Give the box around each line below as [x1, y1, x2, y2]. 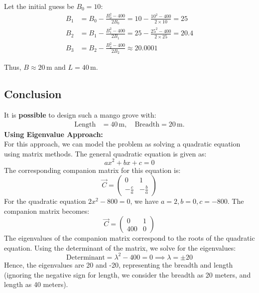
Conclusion [4, 86, 62, 102]
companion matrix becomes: [4, 205, 90, 216]
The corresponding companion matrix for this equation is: [4, 164, 181, 175]
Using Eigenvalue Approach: [4, 129, 103, 139]
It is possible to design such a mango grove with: [4, 110, 156, 120]
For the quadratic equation [4, 196, 86, 206]
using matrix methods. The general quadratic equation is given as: [4, 148, 207, 158]
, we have [130, 196, 159, 206]
